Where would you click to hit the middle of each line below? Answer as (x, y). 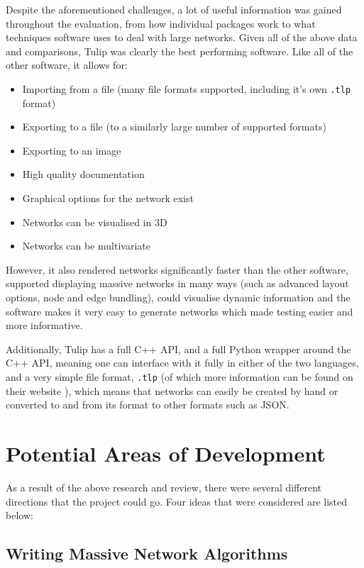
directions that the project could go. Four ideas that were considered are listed (177, 501)
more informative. (44, 325)
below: (20, 515)
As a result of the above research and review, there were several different (164, 487)
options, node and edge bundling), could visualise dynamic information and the (178, 297)
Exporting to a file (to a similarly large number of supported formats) (174, 127)
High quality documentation (83, 174)
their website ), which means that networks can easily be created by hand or (172, 390)
